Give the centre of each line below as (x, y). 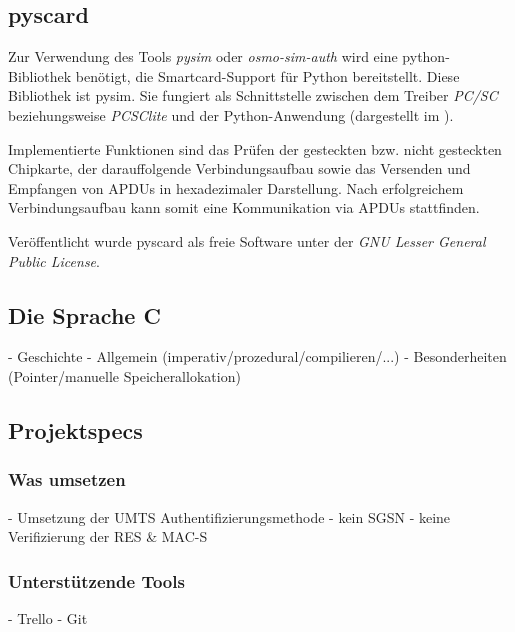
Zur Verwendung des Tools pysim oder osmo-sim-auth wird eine (203, 56)
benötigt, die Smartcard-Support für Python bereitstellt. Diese (267, 75)
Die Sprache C (84, 314)
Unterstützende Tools (96, 580)
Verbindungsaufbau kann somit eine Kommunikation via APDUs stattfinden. (244, 207)
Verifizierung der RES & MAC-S (108, 536)
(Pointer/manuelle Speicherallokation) (124, 375)
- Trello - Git (48, 617)
